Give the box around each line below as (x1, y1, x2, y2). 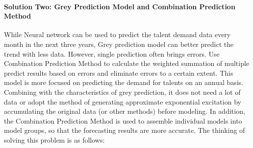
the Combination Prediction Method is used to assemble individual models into (4, 115, 242, 126)
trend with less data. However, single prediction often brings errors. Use (4, 48, 220, 59)
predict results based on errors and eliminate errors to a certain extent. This (4, 67, 233, 78)
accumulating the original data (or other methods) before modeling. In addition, (4, 106, 245, 116)
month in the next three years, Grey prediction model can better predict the (4, 39, 234, 49)
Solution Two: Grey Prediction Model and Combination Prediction (4, 1, 235, 11)
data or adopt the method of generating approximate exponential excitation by (4, 96, 241, 106)
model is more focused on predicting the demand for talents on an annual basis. (4, 77, 244, 87)
